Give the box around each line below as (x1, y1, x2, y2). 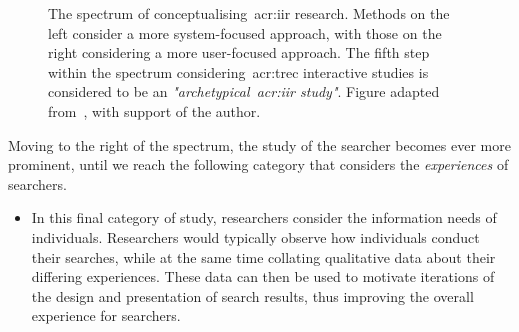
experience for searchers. (31, 305, 181, 326)
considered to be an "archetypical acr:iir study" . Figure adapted (48, 81, 440, 102)
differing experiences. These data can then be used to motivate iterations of (31, 266, 495, 287)
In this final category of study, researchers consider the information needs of (31, 207, 497, 228)
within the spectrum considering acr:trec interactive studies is (48, 61, 429, 82)
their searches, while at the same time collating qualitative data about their (31, 246, 496, 267)
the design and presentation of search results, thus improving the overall (31, 285, 474, 306)
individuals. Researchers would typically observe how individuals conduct (31, 226, 480, 247)
